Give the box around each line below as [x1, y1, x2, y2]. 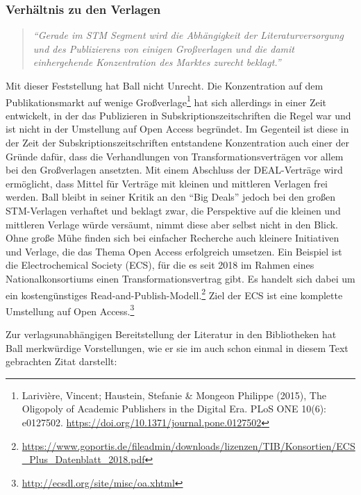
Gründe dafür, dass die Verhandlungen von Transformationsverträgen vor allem [6, 149, 344, 163]
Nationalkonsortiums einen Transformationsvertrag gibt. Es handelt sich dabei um [6, 271, 355, 285]
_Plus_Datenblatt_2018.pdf [22, 452, 145, 467]
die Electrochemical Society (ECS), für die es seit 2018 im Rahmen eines [6, 258, 314, 272]
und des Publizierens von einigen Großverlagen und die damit [33, 41, 295, 56]
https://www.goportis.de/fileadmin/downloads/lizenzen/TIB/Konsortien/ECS [22, 438, 355, 453]
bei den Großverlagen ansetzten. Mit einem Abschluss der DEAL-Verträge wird [6, 162, 343, 177]
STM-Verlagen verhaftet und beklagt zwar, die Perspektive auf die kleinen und [6, 203, 341, 217]
